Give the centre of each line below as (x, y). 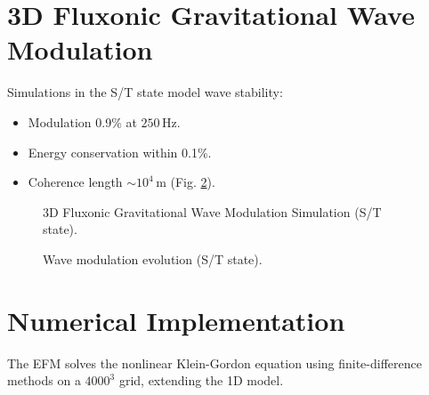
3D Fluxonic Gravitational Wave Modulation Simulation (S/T (212, 211)
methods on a (44, 380)
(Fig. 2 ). (193, 182)
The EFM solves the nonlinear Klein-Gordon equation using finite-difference (214, 363)
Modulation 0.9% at (82, 121)
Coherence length (75, 182)
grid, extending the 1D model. (201, 380)
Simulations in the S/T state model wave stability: (145, 92)
